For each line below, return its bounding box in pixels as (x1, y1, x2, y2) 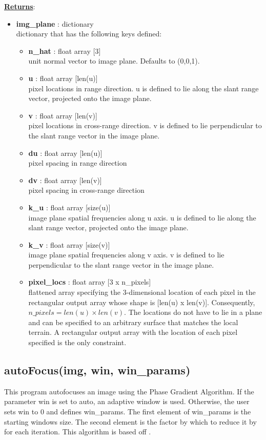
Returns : (4, 1, 35, 11)
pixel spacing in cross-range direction (28, 185, 145, 195)
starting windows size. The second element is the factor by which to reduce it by (4, 416, 257, 427)
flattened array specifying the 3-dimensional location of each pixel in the (28, 287, 256, 297)
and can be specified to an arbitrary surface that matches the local (28, 316, 238, 327)
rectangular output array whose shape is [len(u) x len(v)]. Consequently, (28, 296, 255, 307)
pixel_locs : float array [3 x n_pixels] (28, 276, 151, 287)
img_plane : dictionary (16, 18, 94, 29)
